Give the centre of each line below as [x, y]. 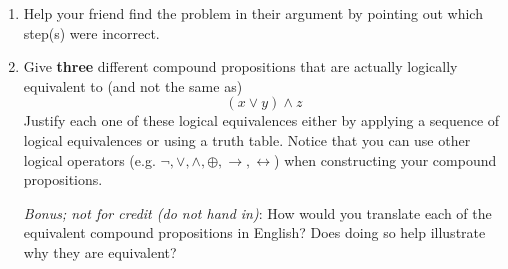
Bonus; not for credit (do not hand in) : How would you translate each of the [257, 212]
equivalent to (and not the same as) [133, 85]
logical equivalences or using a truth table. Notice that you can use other [247, 139]
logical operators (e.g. [89, 159]
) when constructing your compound [385, 159]
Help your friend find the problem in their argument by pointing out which [253, 13]
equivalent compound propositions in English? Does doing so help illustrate [254, 232]
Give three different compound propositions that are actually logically [240, 66]
